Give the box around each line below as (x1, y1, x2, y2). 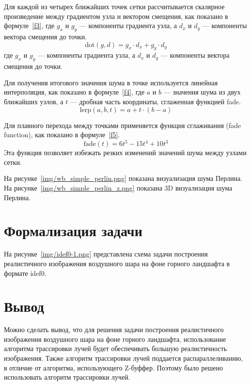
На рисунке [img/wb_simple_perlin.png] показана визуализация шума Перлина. (4, 173, 243, 183)
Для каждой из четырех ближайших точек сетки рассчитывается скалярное (4, 1, 225, 11)
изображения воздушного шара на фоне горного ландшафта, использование (4, 334, 226, 344)
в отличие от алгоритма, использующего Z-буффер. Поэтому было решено (4, 362, 223, 372)
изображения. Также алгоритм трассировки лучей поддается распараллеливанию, (4, 353, 243, 363)
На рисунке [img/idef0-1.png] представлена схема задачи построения (4, 249, 208, 259)
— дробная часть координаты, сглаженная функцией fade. (70, 96, 241, 106)
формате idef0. (4, 268, 47, 278)
